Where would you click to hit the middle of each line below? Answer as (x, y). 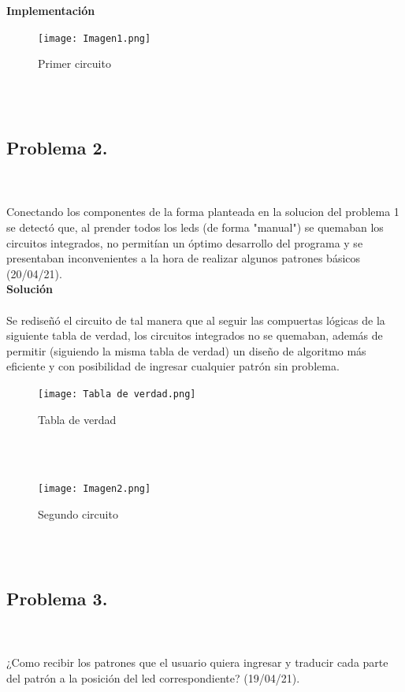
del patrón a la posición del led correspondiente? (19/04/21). (153, 677)
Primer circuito (74, 63)
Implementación (51, 10)
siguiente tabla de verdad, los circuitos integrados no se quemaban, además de (195, 335)
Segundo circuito (78, 514)
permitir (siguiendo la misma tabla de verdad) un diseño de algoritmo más (186, 350)
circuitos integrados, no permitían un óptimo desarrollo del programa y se (185, 242)
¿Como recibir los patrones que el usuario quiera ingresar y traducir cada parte (197, 662)
